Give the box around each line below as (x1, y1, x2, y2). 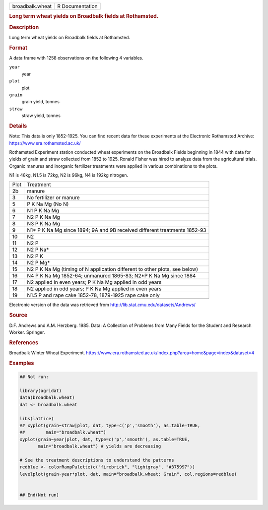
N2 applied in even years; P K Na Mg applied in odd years (27, 279, 162, 286)
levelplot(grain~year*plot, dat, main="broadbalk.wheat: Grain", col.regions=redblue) (19, 471, 237, 477)
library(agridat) (19, 388, 62, 393)
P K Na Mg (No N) (27, 201, 69, 208)
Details (9, 122, 27, 129)
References (9, 339, 39, 346)
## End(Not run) (19, 492, 60, 498)
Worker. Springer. (9, 329, 45, 335)
